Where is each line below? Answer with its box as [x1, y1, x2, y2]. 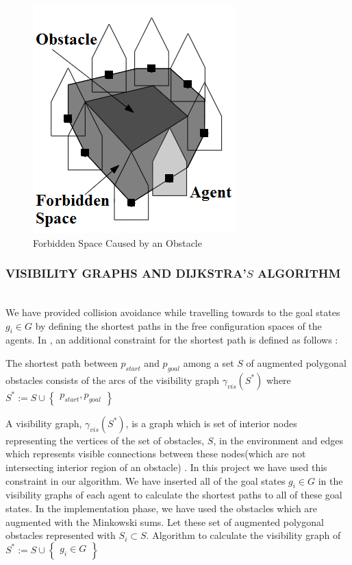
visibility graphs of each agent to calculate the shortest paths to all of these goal [5, 488, 342, 502]
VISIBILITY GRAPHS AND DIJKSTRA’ [5, 265, 247, 282]
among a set [183, 355, 234, 370]
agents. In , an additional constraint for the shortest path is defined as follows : [5, 333, 338, 347]
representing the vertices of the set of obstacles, [5, 433, 205, 447]
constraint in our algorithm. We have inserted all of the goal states [5, 473, 286, 488]
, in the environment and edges [213, 433, 343, 447]
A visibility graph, [5, 416, 82, 430]
